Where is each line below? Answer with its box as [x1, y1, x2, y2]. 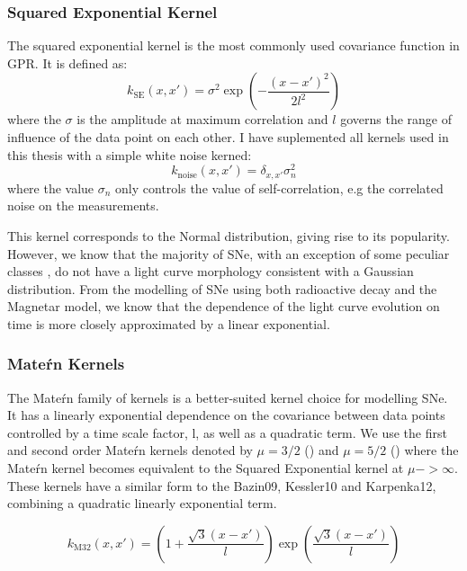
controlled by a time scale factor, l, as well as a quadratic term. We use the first [7, 423, 447, 442]
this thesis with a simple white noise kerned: [7, 145, 252, 164]
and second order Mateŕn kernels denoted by [7, 441, 253, 459]
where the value [7, 178, 94, 197]
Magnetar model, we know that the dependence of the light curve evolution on [7, 297, 440, 316]
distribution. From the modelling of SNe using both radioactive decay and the [7, 279, 437, 298]
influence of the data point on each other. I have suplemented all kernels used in [7, 128, 449, 146]
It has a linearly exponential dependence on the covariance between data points [7, 406, 445, 424]
